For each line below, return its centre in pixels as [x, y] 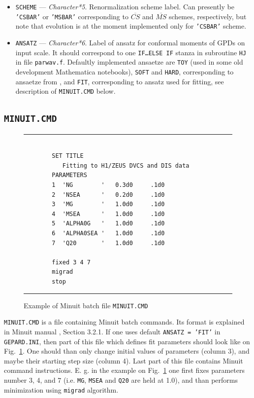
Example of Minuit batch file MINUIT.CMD [86, 305]
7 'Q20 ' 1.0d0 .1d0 [108, 243]
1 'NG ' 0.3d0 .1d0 [108, 185]
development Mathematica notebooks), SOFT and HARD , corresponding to [125, 71]
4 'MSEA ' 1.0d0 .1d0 [108, 214]
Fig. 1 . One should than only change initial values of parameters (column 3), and [127, 351]
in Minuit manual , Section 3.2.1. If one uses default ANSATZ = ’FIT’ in [112, 331]
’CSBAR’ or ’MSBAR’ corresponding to [72, 16]
